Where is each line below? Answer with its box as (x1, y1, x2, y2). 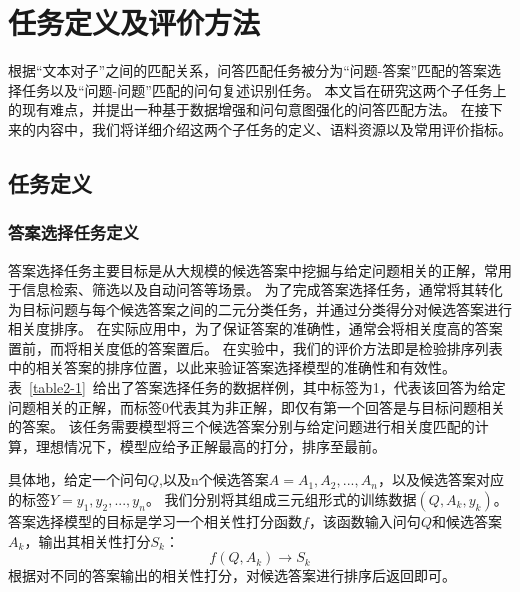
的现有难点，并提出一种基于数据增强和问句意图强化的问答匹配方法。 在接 (8, 99, 489, 120)
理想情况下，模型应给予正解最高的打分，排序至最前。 (35, 435, 386, 456)
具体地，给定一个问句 (8, 469, 148, 490)
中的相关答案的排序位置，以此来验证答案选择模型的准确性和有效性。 (8, 357, 456, 378)
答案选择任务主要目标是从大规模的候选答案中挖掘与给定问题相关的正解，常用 (8, 259, 512, 280)
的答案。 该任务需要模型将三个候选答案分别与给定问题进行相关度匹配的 (8, 416, 475, 437)
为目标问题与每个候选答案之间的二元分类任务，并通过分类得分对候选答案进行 (8, 298, 512, 319)
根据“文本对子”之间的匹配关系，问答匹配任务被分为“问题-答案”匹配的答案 (8, 60, 488, 81)
